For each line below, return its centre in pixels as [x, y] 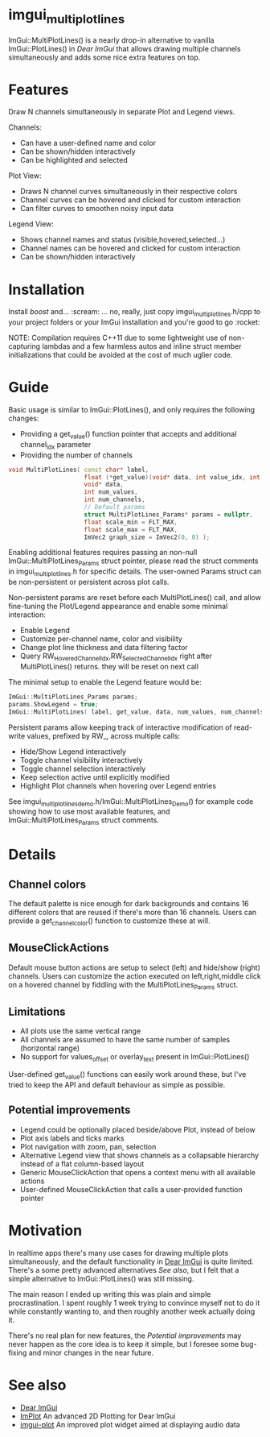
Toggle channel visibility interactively [81, 760]
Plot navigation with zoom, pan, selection [88, 1146]
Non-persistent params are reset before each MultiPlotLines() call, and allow [135, 598]
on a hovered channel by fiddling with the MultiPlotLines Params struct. [123, 986]
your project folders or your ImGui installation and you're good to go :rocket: [134, 322]
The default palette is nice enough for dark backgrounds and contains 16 [129, 904]
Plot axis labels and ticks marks [72, 1138]
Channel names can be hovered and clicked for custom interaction [130, 248]
